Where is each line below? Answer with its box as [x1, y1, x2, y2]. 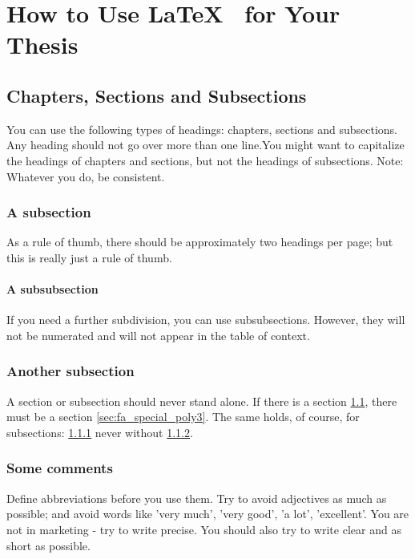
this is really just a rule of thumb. [6, 249, 172, 265]
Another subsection [6, 361, 135, 381]
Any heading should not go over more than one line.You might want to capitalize [6, 136, 405, 153]
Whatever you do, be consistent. [6, 168, 165, 184]
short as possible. [6, 537, 91, 553]
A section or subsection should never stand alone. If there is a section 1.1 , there [6, 392, 397, 409]
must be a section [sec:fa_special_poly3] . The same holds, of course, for [6, 408, 360, 425]
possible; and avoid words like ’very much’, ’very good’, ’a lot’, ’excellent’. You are [6, 505, 409, 522]
